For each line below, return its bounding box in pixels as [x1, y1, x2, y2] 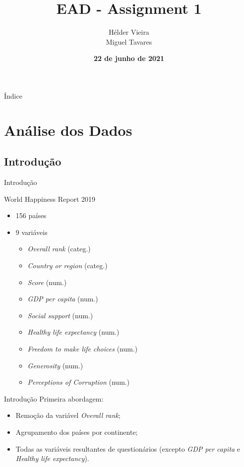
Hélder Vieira [109, 27, 149, 37]
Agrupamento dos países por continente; [15, 426, 138, 437]
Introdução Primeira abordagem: [4, 393, 104, 404]
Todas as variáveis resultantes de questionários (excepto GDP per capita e [15, 443, 241, 454]
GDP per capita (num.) [27, 293, 98, 304]
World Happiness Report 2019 [4, 193, 96, 204]
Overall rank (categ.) [27, 243, 91, 254]
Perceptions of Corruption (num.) [27, 377, 130, 387]
